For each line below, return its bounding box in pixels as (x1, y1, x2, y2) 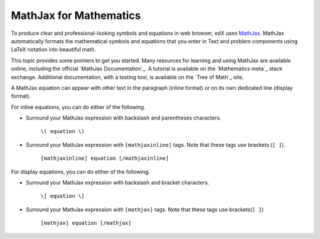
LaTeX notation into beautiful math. (11, 46, 96, 53)
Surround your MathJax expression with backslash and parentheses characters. (25, 114, 222, 121)
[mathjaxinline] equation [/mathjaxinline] (40, 155, 169, 162)
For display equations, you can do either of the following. (11, 168, 151, 175)
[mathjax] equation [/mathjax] (40, 219, 132, 227)
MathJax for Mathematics (11, 9, 141, 22)
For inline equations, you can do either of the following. (11, 104, 146, 111)
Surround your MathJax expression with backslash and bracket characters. (25, 179, 210, 186)
